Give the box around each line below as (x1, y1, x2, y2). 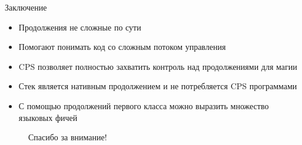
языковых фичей (18, 111, 78, 123)
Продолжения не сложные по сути (18, 21, 141, 33)
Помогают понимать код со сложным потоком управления (18, 41, 226, 53)
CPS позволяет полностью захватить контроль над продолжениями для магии (18, 60, 297, 72)
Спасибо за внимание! (28, 131, 107, 143)
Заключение (5, 1, 47, 13)
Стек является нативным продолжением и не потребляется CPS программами (18, 80, 297, 92)
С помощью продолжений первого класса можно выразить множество (18, 99, 269, 112)
